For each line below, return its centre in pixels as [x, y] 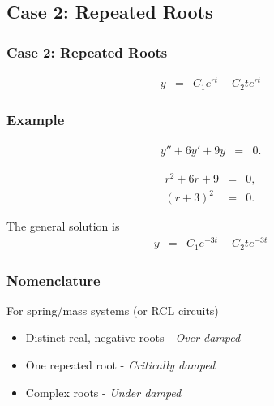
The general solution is [63, 226]
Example [36, 120]
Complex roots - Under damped [103, 392]
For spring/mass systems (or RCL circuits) [113, 310]
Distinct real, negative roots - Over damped [133, 337]
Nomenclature [54, 280]
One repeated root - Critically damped [120, 365]
